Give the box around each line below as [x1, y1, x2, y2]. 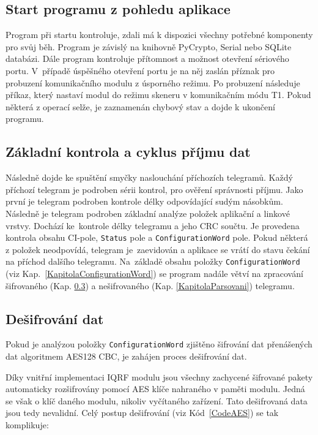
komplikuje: [6, 418, 49, 431]
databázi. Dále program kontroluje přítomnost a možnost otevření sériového [6, 52, 289, 65]
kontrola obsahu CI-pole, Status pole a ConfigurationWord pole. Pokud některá [6, 231, 308, 244]
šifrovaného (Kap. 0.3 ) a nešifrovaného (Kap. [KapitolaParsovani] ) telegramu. [6, 279, 295, 292]
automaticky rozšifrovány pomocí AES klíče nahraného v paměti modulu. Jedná [6, 382, 305, 395]
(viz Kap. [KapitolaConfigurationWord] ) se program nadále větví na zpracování [6, 267, 303, 280]
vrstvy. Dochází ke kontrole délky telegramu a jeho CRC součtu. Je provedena [6, 219, 300, 232]
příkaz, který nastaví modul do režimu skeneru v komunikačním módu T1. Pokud [6, 88, 311, 101]
